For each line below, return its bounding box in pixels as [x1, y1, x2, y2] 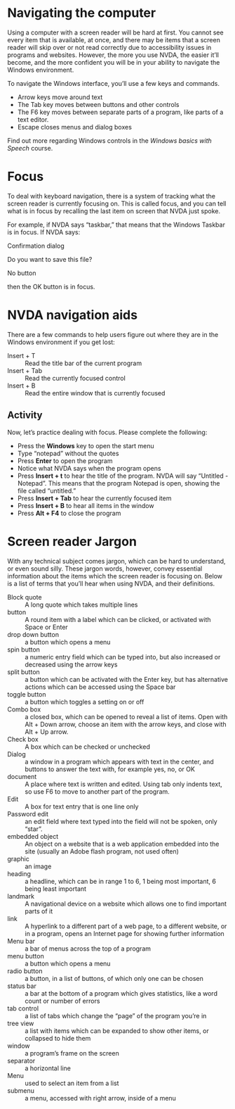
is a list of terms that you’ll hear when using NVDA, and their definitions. [7, 579, 215, 588]
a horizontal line [25, 1064, 72, 1072]
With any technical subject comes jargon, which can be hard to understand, [7, 557, 226, 565]
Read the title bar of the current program [25, 359, 142, 367]
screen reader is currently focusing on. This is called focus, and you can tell [7, 199, 227, 208]
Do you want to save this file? [7, 255, 93, 263]
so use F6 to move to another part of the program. [25, 787, 170, 796]
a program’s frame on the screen [25, 1048, 119, 1057]
